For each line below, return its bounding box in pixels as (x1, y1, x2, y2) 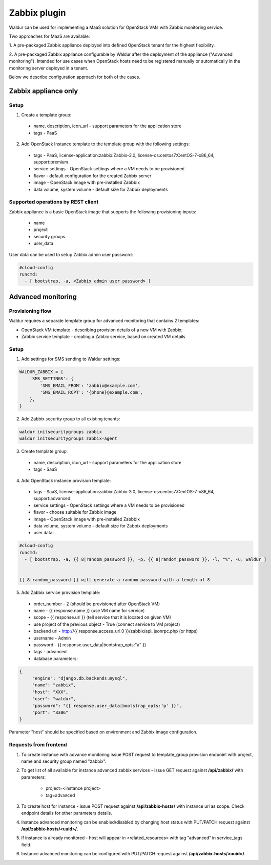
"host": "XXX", (32, 689, 68, 695)
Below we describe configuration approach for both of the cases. (9, 74, 141, 80)
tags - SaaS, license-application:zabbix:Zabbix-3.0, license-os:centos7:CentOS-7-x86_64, (33, 488, 215, 494)
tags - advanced (33, 649, 67, 655)
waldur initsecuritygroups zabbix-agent (19, 436, 117, 441)
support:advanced (33, 496, 71, 501)
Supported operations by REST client (9, 199, 99, 205)
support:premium (33, 159, 68, 165)
